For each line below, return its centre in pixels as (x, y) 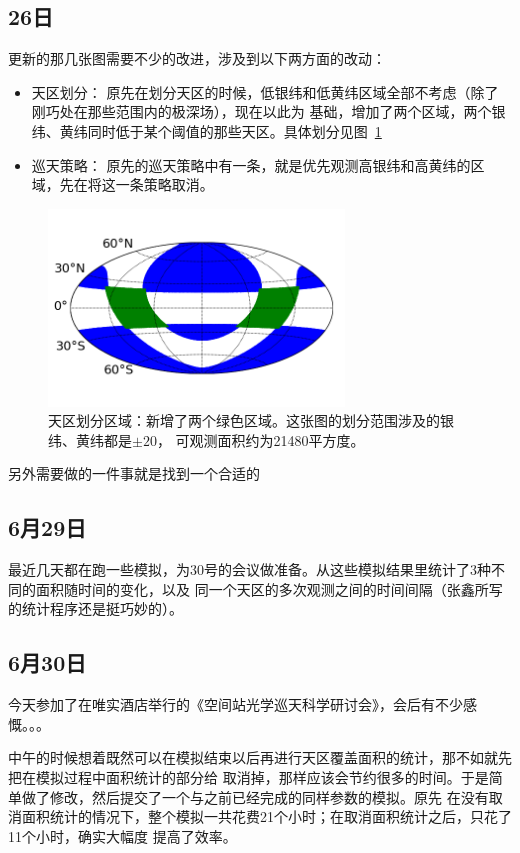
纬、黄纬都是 (90, 439)
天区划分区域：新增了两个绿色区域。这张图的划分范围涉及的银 (251, 420)
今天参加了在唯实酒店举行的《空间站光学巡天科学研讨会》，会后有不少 (235, 704)
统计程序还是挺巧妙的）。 (102, 608)
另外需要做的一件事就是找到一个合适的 (134, 473)
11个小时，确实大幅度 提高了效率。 (122, 835)
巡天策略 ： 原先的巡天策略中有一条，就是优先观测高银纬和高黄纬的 (251, 164)
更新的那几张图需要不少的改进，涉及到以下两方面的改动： (197, 58)
